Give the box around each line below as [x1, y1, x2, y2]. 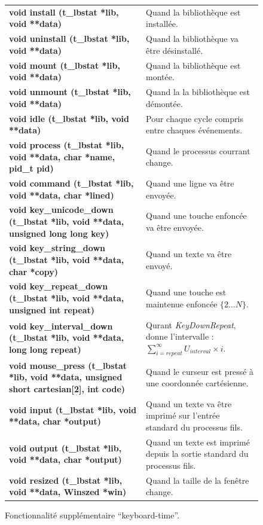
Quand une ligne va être [146, 176, 234, 189]
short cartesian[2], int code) [9, 382, 126, 395]
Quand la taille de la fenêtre [146, 474, 249, 486]
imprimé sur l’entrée [146, 409, 220, 422]
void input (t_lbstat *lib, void [9, 403, 137, 416]
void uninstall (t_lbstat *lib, [9, 32, 130, 45]
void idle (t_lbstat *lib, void [9, 112, 129, 124]
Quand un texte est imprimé [146, 435, 250, 448]
